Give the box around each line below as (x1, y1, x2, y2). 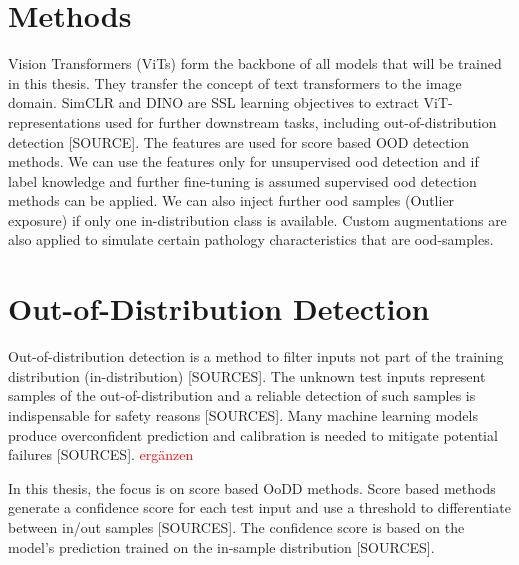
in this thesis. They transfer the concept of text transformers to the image (8, 72, 462, 93)
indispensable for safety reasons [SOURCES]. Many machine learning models (8, 404, 478, 425)
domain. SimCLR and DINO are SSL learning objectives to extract (8, 92, 419, 113)
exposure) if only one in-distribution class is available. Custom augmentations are (8, 209, 507, 230)
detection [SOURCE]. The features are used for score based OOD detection (8, 131, 470, 152)
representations (8, 111, 101, 132)
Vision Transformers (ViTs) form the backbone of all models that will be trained (8, 53, 502, 74)
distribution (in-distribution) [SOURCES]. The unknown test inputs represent (8, 365, 486, 386)
